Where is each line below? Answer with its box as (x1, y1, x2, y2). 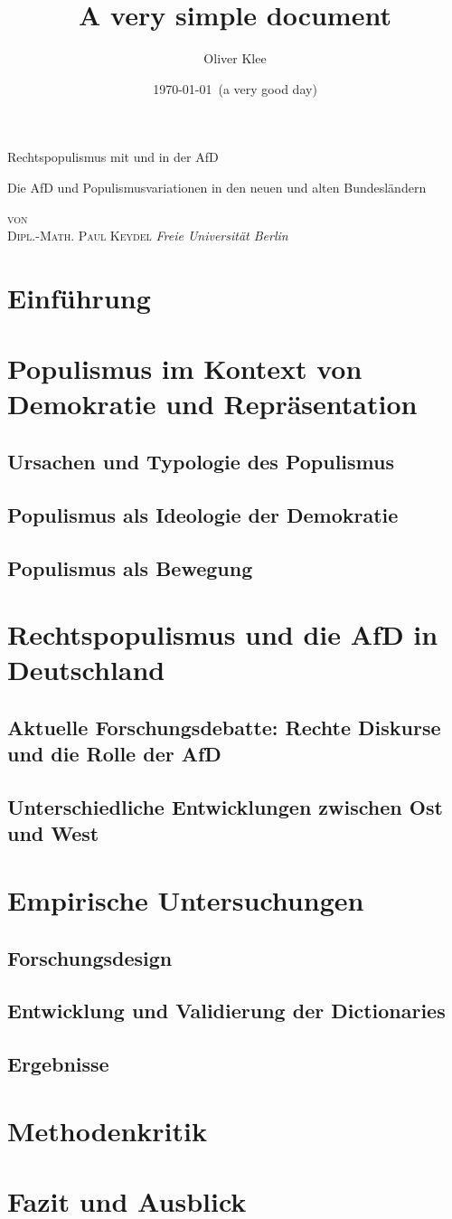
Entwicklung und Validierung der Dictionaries (7, 997, 446, 1025)
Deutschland (7, 651, 165, 688)
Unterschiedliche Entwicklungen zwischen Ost (7, 793, 443, 821)
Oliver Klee (203, 49, 267, 68)
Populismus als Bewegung (7, 553, 253, 581)
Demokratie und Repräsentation (7, 385, 418, 422)
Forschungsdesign (7, 943, 173, 971)
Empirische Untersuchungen (7, 882, 364, 919)
